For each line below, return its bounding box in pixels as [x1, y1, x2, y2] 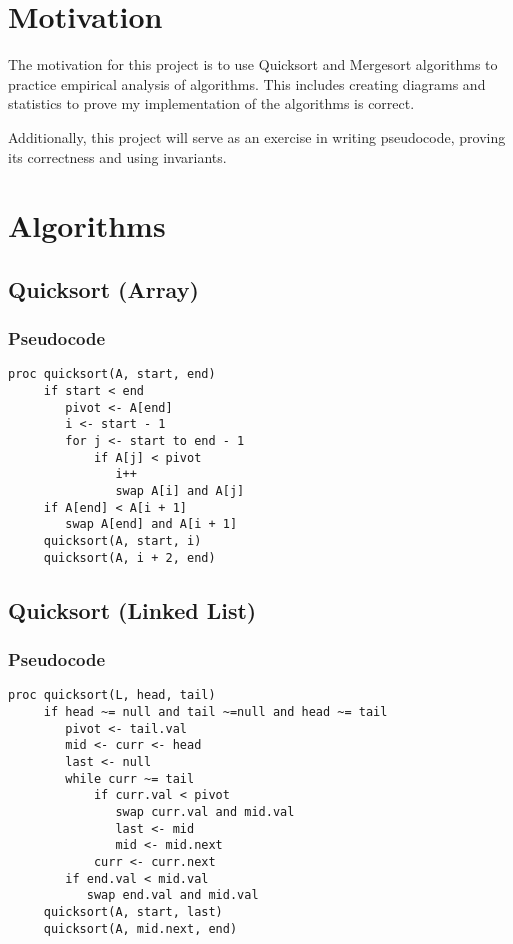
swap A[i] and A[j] [115, 484, 245, 499]
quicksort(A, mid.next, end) [43, 921, 238, 936]
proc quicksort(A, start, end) [8, 367, 216, 382]
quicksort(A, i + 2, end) [43, 550, 216, 565]
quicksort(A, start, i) [43, 534, 202, 549]
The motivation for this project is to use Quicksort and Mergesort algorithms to [8, 54, 498, 75]
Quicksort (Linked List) [8, 594, 257, 625]
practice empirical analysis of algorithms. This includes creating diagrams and [8, 73, 486, 94]
